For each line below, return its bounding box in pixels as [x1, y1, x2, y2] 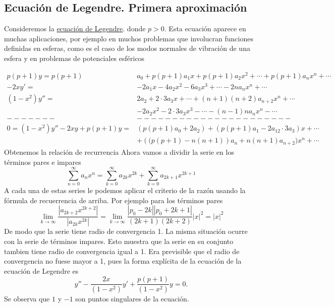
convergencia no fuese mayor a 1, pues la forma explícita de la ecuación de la [4, 256, 242, 266]
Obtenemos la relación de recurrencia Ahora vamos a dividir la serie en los [4, 146, 234, 157]
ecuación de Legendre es [4, 265, 79, 276]
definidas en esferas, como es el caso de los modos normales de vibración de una [4, 43, 250, 53]
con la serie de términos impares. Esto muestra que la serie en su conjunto [4, 235, 234, 246]
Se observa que [4, 293, 50, 304]
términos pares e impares [4, 156, 81, 167]
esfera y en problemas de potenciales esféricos [4, 52, 145, 63]
